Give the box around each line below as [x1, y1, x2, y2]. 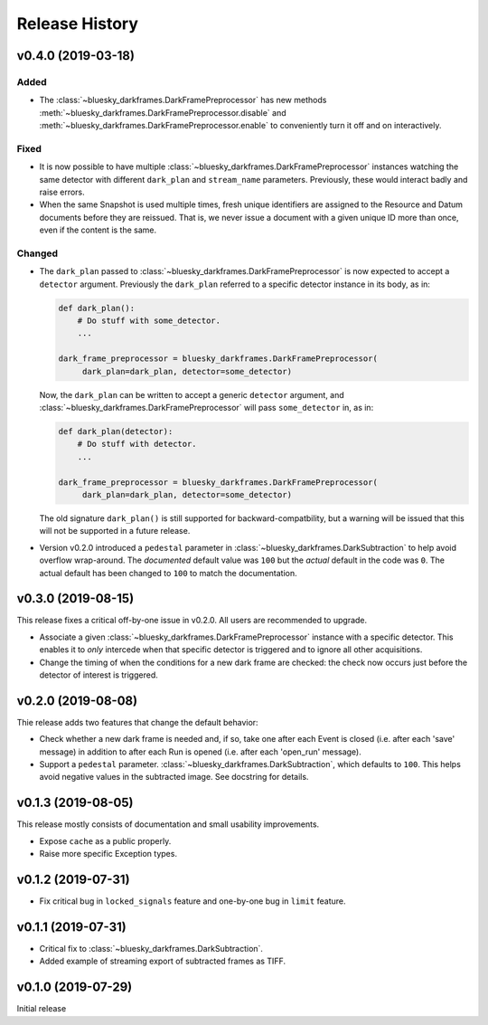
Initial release [16, 1003, 67, 1014]
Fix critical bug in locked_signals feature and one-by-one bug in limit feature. [39, 896, 347, 906]
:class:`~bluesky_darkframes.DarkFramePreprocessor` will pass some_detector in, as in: [39, 403, 374, 413]
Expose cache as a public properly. [39, 835, 172, 846]
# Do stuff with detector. [77, 439, 198, 450]
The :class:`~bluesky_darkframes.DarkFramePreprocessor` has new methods [39, 95, 327, 106]
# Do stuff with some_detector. [77, 316, 221, 326]
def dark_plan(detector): [58, 426, 174, 437]
